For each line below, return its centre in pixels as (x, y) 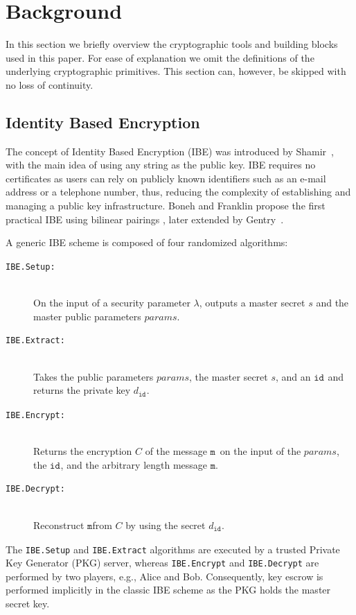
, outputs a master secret (252, 303)
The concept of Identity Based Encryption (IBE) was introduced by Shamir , (170, 151)
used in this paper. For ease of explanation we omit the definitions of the (160, 57)
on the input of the (260, 451)
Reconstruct (59, 525)
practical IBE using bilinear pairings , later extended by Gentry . (145, 219)
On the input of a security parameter (112, 303)
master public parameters (87, 316)
